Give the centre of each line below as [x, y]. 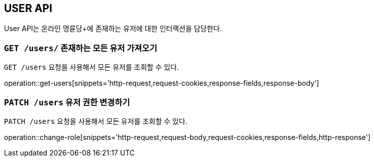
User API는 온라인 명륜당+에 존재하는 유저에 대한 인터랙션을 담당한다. [113, 29]
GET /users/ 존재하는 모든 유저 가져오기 [81, 48]
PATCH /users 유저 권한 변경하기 [67, 102]
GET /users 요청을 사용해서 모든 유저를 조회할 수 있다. [91, 67]
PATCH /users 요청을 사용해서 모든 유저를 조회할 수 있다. [96, 121]
